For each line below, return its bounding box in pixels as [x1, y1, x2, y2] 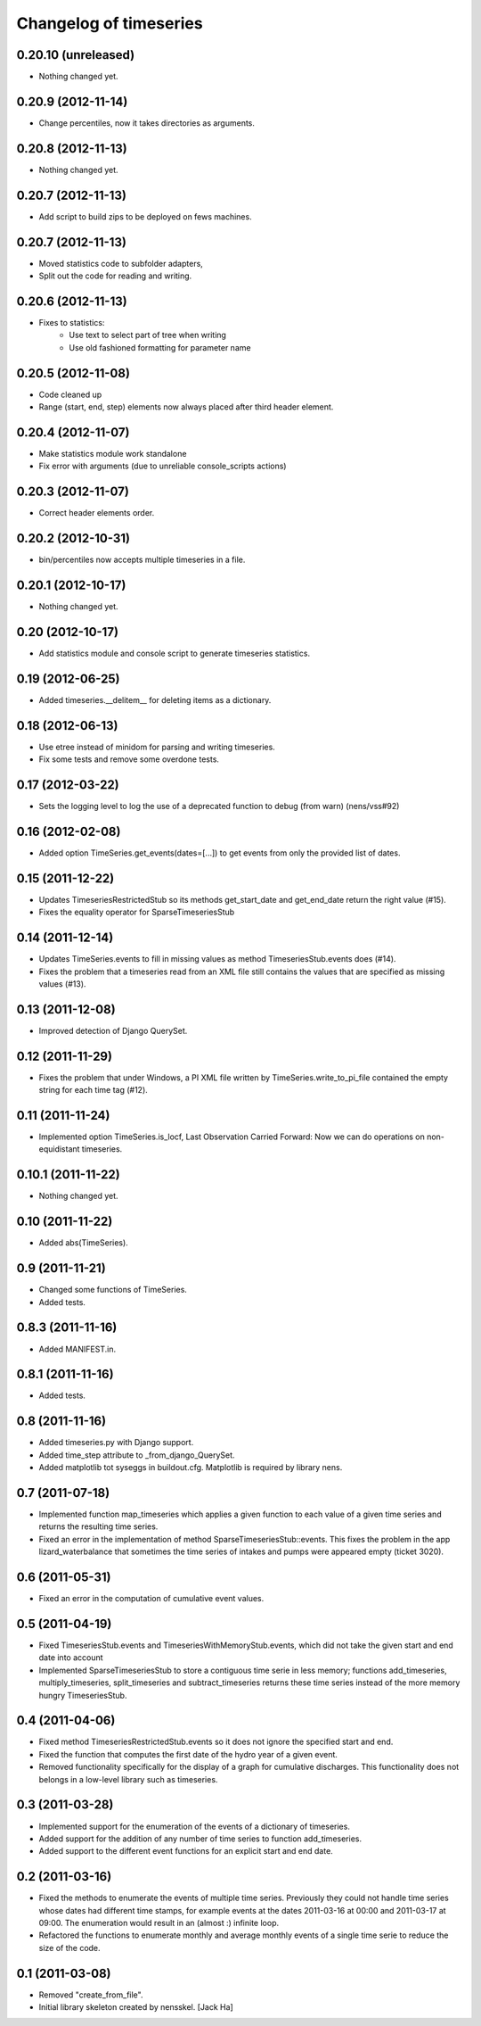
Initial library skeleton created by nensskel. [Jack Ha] [38, 2002, 233, 2013]
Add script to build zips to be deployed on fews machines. [38, 211, 253, 222]
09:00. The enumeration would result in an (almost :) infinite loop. [38, 1918, 280, 1928]
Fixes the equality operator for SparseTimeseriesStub [38, 906, 235, 918]
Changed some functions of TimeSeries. [38, 1285, 187, 1295]
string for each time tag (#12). [38, 1085, 149, 1096]
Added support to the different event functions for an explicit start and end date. [38, 1846, 333, 1856]
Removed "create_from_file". [38, 1989, 143, 2000]
